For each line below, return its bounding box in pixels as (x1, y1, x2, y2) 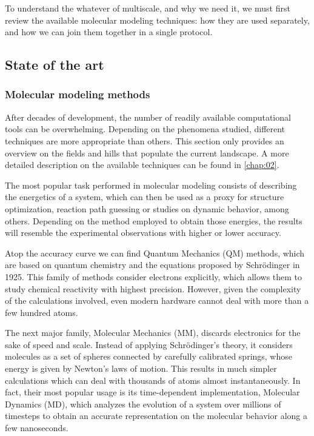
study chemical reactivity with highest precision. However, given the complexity (5, 282, 301, 295)
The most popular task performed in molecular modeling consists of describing (5, 178, 297, 191)
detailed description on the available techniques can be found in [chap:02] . (5, 158, 279, 171)
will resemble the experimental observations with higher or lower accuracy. (5, 226, 281, 239)
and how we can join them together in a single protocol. (5, 25, 213, 38)
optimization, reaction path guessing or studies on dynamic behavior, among (5, 202, 289, 215)
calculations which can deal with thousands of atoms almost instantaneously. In (5, 374, 301, 386)
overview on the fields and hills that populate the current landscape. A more (5, 146, 289, 159)
